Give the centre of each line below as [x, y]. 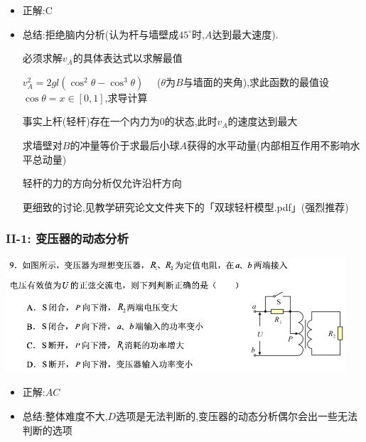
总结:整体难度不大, [65, 416]
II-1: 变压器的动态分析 [67, 238]
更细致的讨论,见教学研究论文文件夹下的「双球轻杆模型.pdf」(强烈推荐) [185, 206]
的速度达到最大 [263, 121]
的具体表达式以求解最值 [128, 58]
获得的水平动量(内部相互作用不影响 [268, 145]
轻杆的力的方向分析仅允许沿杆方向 [102, 183]
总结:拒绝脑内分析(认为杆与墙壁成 [101, 34]
